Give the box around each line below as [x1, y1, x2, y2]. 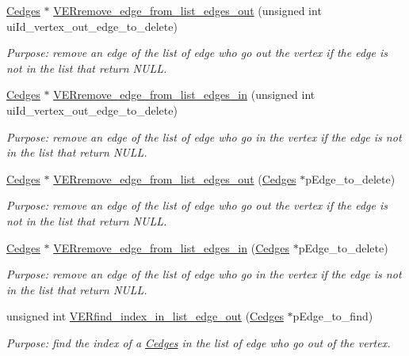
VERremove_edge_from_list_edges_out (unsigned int [53, 2, 322, 18]
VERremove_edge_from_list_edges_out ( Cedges [53, 170, 296, 187]
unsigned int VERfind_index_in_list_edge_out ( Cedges [6, 308, 284, 324]
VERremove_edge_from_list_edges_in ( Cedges [53, 239, 289, 256]
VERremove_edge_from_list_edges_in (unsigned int [53, 86, 315, 103]
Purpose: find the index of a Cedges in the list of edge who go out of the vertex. [6, 334, 391, 350]
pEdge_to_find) [292, 308, 373, 324]
